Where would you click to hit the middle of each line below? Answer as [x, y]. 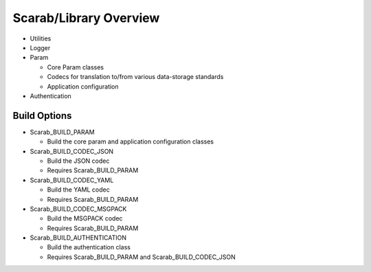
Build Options [42, 116]
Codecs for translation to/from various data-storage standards [135, 77]
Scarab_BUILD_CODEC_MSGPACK [78, 209]
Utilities [41, 38]
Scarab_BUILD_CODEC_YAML [72, 180]
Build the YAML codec [78, 190]
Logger [40, 47]
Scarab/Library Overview [86, 18]
